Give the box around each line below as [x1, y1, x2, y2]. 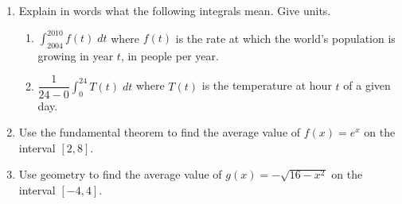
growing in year [37, 47, 114, 64]
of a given [343, 77, 391, 94]
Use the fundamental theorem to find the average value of [18, 124, 301, 140]
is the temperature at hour [201, 77, 332, 94]
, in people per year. [120, 47, 219, 64]
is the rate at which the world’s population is [175, 29, 396, 46]
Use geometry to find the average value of [18, 166, 222, 183]
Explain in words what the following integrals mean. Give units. [18, 2, 331, 18]
